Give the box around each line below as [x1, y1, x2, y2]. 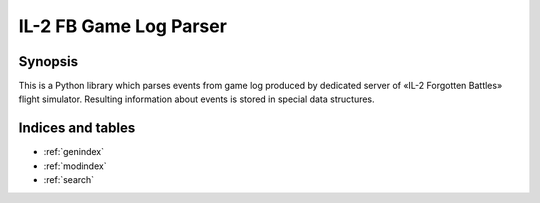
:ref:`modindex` [43, 160, 107, 172]
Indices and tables [18, 120, 136, 137]
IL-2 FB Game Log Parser [18, 15, 227, 37]
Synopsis [18, 53, 79, 70]
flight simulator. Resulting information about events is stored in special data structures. [18, 93, 375, 105]
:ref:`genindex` [43, 146, 105, 158]
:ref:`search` [43, 174, 95, 186]
